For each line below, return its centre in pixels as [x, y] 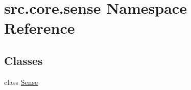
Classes [23, 60]
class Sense [21, 82]
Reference [40, 28]
